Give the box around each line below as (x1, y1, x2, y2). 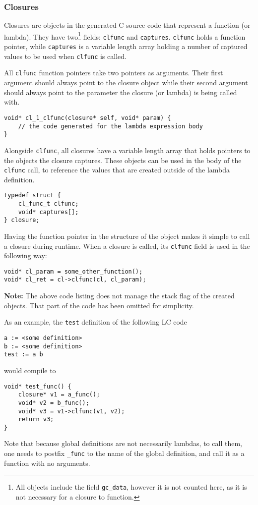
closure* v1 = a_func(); (18, 391, 100, 398)
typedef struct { (4, 192, 61, 199)
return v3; (18, 416, 54, 423)
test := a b (4, 351, 43, 358)
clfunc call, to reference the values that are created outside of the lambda (4, 165, 230, 175)
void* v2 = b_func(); (18, 399, 89, 406)
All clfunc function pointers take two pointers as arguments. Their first (4, 67, 223, 78)
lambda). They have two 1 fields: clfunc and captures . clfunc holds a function (4, 30, 246, 42)
